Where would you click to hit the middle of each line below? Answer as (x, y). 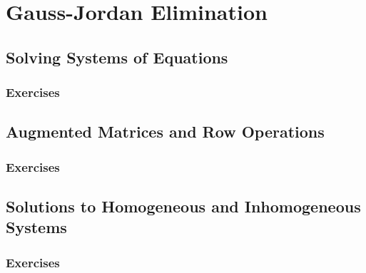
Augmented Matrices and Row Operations (165, 132)
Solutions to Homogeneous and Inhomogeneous (183, 206)
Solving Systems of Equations (117, 57)
